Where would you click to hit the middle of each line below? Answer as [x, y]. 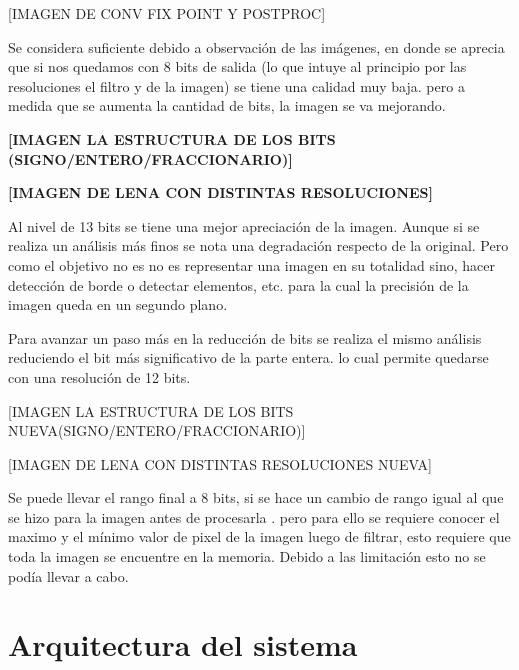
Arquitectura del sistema [183, 644]
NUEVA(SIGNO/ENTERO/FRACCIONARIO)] [157, 430]
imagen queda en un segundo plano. [118, 304]
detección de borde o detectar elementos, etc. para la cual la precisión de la [238, 284]
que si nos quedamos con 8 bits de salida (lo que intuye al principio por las [237, 66]
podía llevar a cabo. [68, 575]
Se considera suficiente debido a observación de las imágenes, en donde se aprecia [256, 46]
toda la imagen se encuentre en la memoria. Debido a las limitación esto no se [247, 556]
